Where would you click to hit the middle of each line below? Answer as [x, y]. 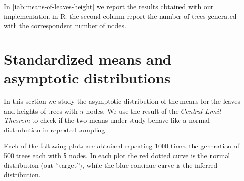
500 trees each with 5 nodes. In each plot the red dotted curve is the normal [117, 156]
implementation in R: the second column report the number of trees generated [120, 16]
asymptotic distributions [87, 78]
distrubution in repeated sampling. [56, 129]
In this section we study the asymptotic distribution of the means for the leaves [122, 101]
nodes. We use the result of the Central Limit [154, 110]
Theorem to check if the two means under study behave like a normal [107, 120]
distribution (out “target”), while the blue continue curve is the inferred [111, 165]
